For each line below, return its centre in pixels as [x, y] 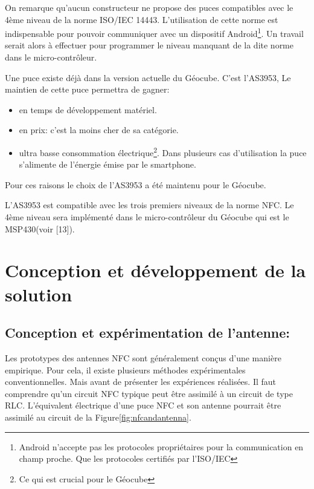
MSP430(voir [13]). [40, 228]
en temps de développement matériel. [88, 109]
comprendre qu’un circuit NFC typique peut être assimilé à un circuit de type [149, 393]
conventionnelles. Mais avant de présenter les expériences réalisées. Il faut [141, 382]
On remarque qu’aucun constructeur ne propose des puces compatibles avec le [149, 7]
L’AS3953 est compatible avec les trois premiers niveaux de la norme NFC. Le [149, 205]
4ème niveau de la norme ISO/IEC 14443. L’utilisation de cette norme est [142, 19]
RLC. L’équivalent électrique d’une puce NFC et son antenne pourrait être [143, 405]
